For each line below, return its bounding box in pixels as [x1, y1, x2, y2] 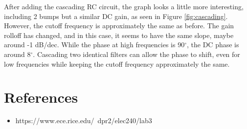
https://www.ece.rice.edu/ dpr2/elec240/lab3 [15, 115, 152, 126]
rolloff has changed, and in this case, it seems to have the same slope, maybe [4, 30, 234, 40]
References [4, 87, 78, 107]
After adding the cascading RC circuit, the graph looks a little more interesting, [4, 1, 244, 11]
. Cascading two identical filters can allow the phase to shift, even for [33, 49, 240, 59]
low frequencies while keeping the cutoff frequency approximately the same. [4, 58, 230, 69]
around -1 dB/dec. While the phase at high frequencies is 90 [4, 39, 185, 50]
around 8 [4, 49, 31, 59]
